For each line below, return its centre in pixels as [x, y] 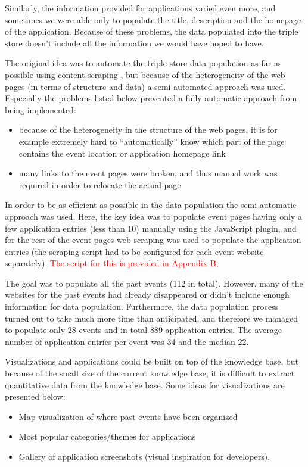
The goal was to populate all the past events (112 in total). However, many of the [154, 283]
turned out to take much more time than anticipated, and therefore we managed [152, 318]
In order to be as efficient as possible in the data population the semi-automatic [151, 205]
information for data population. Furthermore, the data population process [142, 306]
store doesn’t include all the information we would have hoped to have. [134, 43]
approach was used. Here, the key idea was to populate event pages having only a [153, 216]
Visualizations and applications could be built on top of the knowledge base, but [152, 361]
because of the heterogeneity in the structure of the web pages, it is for [148, 130]
